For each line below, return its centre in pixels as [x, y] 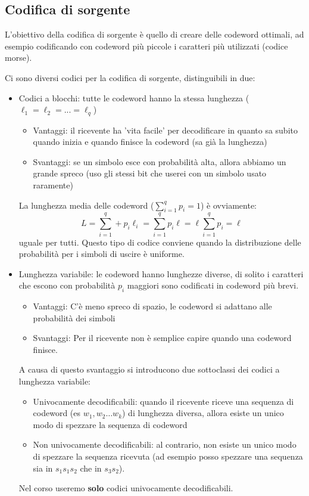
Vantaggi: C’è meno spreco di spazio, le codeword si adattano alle [152, 306]
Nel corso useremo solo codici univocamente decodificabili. [126, 488]
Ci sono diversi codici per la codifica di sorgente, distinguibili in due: [130, 77]
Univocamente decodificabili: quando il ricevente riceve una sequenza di [163, 401]
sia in [43, 468]
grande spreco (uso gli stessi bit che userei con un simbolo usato [150, 173]
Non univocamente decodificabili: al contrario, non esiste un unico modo [165, 444]
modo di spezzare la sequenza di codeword [110, 424]
